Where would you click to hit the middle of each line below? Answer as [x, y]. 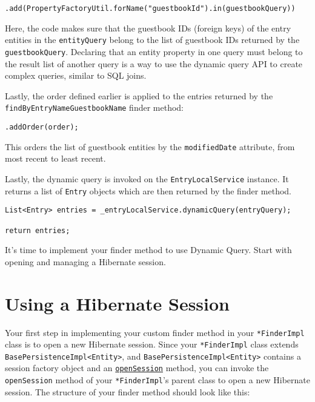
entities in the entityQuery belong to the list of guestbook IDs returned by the [152, 40]
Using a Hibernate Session [118, 303]
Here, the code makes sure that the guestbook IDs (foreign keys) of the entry [148, 28]
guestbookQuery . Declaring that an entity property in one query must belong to [154, 51]
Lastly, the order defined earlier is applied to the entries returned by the [139, 95]
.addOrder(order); [42, 127]
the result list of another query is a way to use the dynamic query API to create [154, 63]
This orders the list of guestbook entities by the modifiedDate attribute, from [150, 146]
